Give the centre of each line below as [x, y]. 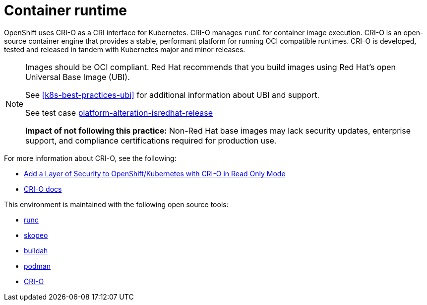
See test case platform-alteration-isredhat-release [119, 113]
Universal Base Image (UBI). [78, 77]
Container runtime [66, 10]
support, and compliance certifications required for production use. [151, 140]
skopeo [36, 235]
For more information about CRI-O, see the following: [90, 158]
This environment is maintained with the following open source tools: [116, 204]
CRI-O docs [43, 189]
